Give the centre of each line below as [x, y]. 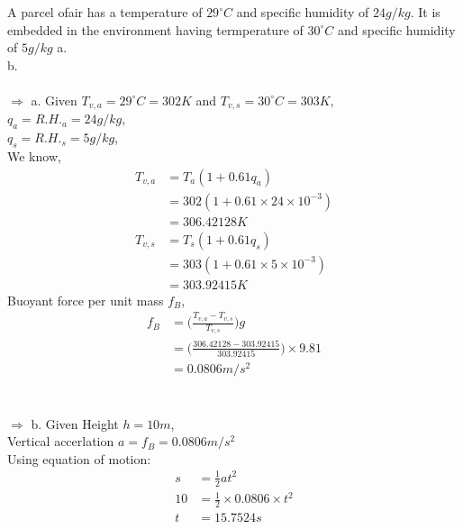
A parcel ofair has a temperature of [105, 12]
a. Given [54, 100]
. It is [425, 12]
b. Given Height [75, 423]
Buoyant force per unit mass [86, 300]
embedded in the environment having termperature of [155, 29]
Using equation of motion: [79, 458]
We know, [34, 156]
